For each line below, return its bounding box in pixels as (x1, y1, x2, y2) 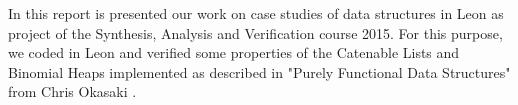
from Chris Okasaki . (8, 81, 137, 102)
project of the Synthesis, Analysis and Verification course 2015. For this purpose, (8, 22, 503, 43)
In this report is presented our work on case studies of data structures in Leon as (8, 3, 504, 23)
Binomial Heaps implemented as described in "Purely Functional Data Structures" (8, 61, 511, 82)
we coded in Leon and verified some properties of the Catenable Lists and (8, 42, 460, 63)
